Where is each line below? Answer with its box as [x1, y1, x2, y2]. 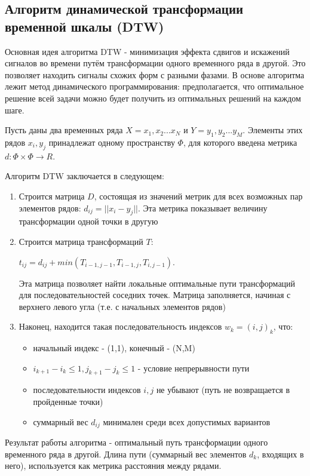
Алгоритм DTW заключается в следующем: [5, 170, 164, 182]
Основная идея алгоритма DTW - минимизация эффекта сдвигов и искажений [5, 45, 290, 57]
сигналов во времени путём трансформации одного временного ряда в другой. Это [5, 57, 306, 69]
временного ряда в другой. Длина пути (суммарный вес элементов [5, 447, 247, 460]
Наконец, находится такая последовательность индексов [19, 320, 222, 333]
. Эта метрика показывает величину [138, 201, 268, 214]
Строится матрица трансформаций [19, 235, 143, 247]
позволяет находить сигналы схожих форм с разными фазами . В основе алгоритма [5, 68, 305, 81]
